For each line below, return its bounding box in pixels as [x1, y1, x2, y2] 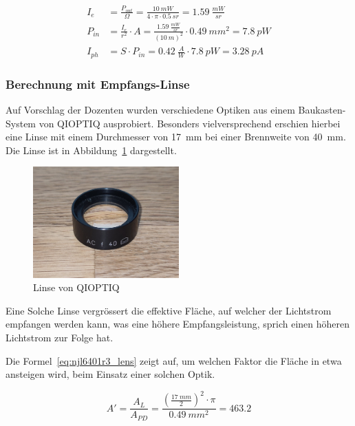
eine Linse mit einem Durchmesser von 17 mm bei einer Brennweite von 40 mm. [6, 129, 346, 144]
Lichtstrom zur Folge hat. [6, 330, 114, 344]
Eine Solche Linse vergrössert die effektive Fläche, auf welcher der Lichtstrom [6, 303, 332, 317]
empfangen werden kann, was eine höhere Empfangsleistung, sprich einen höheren [6, 317, 350, 331]
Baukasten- [298, 102, 346, 116]
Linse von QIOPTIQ [33, 280, 120, 295]
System [6, 116, 36, 130]
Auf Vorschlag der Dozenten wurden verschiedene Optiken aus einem [6, 102, 295, 116]
